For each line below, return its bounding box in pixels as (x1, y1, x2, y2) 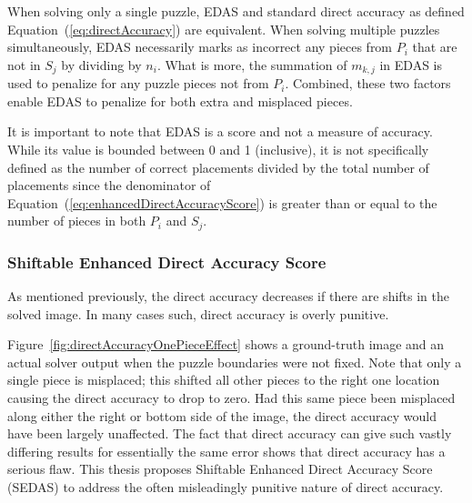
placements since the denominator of (7, 176, 211, 195)
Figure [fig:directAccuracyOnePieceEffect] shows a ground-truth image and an (7, 335, 445, 354)
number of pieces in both (7, 211, 146, 230)
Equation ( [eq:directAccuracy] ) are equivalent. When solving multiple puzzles (7, 19, 440, 38)
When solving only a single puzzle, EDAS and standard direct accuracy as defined (7, 2, 465, 20)
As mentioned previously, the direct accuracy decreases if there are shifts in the (7, 287, 449, 306)
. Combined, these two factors (285, 74, 451, 93)
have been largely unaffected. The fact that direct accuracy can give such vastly (7, 424, 452, 443)
